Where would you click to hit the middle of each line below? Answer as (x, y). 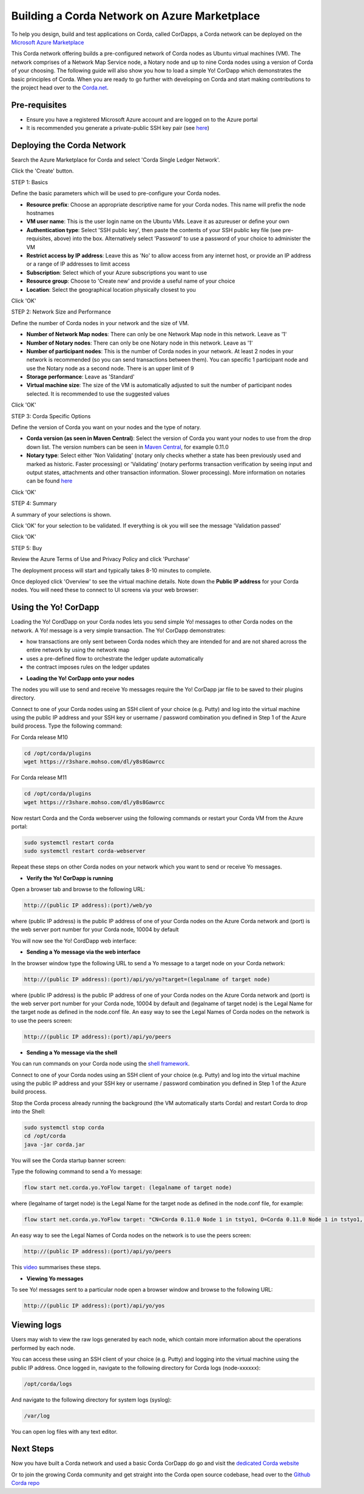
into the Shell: (28, 1112)
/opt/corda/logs (48, 1384)
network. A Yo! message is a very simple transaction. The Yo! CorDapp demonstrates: (118, 630)
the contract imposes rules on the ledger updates (88, 667)
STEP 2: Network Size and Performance (61, 312)
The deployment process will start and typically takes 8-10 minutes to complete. (111, 570)
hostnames (40, 213)
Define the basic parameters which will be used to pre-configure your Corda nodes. (116, 193)
